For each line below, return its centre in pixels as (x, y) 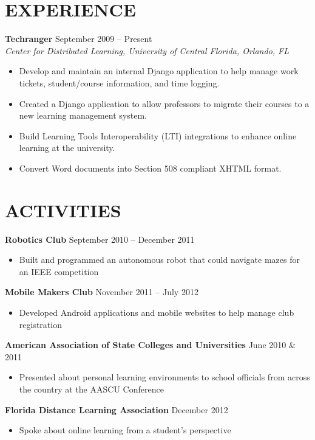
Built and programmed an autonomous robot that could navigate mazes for (159, 260)
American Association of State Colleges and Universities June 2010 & (150, 345)
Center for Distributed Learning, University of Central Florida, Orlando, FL (147, 50)
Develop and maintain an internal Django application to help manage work (159, 71)
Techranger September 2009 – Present (79, 39)
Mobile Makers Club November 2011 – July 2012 (102, 292)
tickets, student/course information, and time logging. (119, 82)
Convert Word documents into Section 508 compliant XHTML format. (150, 168)
